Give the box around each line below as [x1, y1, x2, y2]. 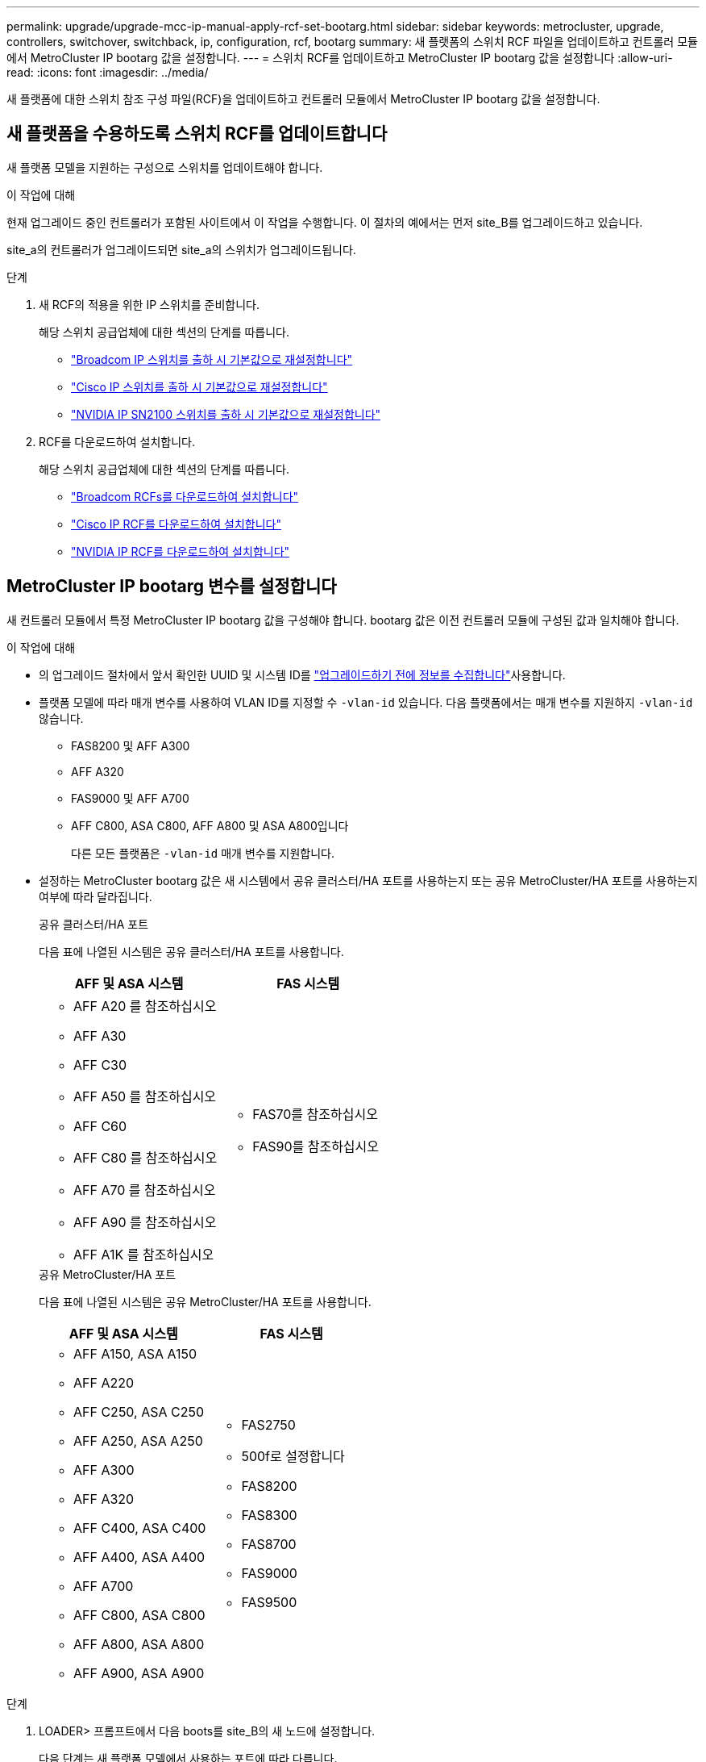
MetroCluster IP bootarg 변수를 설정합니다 [6, 576, 337, 597]
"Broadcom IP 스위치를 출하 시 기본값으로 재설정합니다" [71, 352, 353, 366]
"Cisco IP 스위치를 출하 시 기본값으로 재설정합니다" [71, 379, 328, 394]
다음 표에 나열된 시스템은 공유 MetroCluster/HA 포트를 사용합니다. [39, 1294, 372, 1309]
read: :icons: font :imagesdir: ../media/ [6, 65, 209, 79]
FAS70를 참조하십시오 [252, 1105, 378, 1122]
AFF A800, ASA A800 [73, 1635, 205, 1652]
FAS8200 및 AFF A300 [71, 738, 190, 753]
